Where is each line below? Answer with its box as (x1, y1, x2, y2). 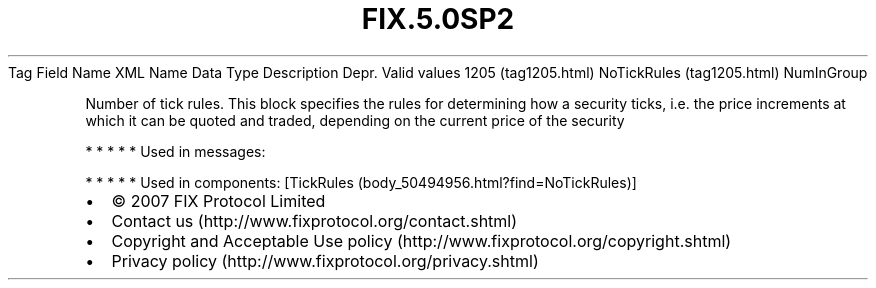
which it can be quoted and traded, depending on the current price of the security (85, 111, 625, 129)
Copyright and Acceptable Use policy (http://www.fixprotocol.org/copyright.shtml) (111, 230, 732, 251)
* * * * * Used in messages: (85, 142, 266, 160)
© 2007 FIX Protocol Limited (111, 190, 326, 211)
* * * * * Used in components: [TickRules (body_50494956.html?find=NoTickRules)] (85, 173, 637, 191)
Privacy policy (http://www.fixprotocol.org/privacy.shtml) (111, 250, 539, 271)
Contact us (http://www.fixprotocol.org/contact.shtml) (111, 210, 518, 231)
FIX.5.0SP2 (361, 2, 515, 36)
